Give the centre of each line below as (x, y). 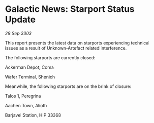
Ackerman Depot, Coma (30, 67)
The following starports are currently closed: (50, 57)
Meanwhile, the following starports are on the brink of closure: (68, 86)
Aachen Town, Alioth (26, 105)
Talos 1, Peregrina (23, 96)
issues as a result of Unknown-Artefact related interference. (66, 48)
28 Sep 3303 (18, 33)
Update (20, 20)
